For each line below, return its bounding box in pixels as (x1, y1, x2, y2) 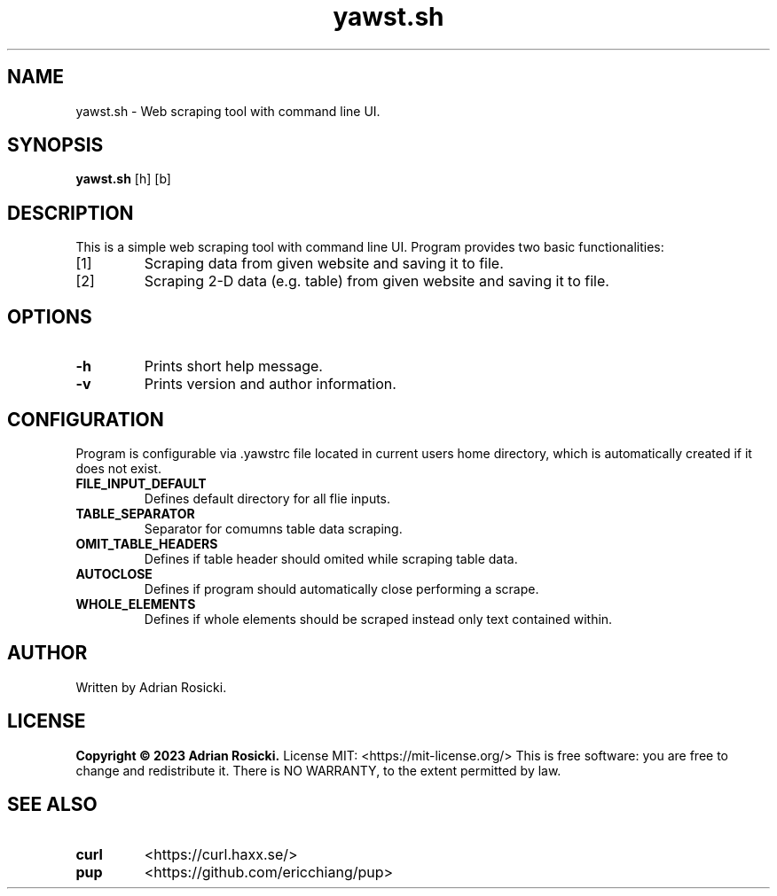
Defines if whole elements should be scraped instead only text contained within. (144, 611, 613, 627)
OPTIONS (7, 305, 92, 328)
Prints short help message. (144, 357, 323, 376)
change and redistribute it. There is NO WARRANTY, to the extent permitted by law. (75, 762, 561, 778)
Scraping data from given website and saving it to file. (144, 254, 504, 273)
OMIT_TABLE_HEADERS (75, 535, 218, 551)
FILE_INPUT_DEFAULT (75, 475, 207, 491)
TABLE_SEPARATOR (75, 505, 195, 521)
